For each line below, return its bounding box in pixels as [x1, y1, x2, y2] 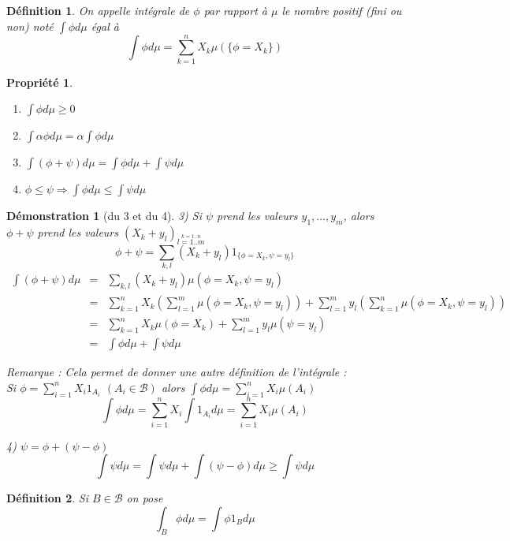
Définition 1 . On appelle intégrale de [6, 2, 190, 18]
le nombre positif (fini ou [281, 2, 402, 18]
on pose [126, 490, 163, 506]
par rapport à [203, 2, 267, 18]
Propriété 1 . [6, 73, 73, 90]
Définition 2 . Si [6, 490, 88, 506]
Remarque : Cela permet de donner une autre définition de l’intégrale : [6, 364, 347, 380]
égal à [91, 17, 119, 34]
